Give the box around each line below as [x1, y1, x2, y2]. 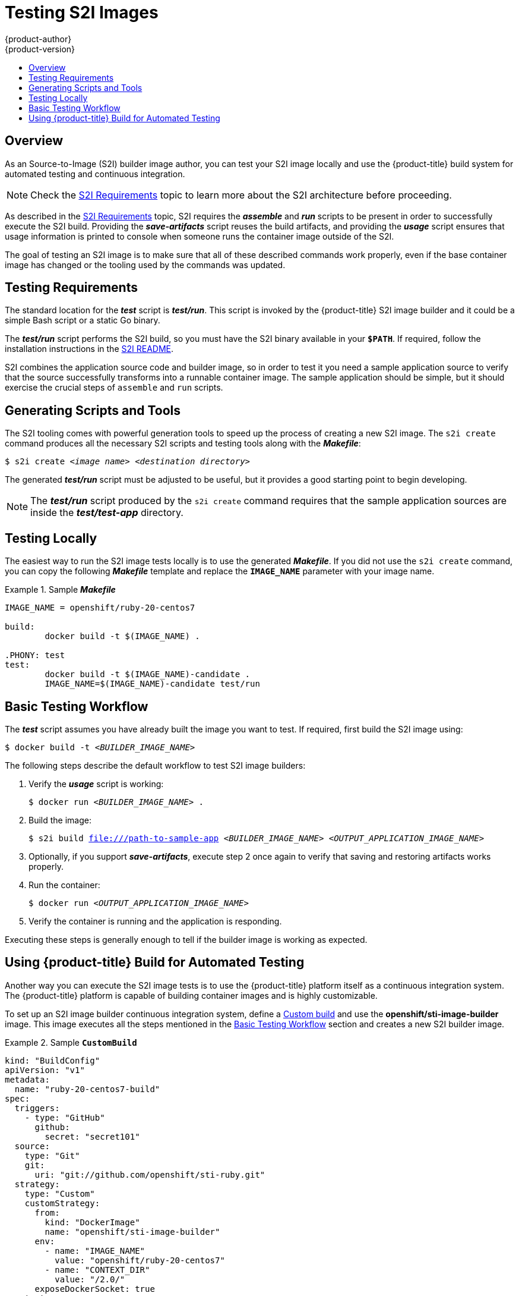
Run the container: [29, 879, 100, 890]
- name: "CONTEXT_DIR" [45, 1264, 150, 1275]
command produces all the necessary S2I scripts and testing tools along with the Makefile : [5, 438, 361, 449]
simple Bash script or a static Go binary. [5, 315, 160, 326]
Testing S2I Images [5, 2, 159, 23]
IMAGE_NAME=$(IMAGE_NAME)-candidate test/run [45, 679, 260, 689]
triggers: [14, 1103, 60, 1113]
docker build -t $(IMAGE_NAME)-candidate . [45, 669, 251, 680]
